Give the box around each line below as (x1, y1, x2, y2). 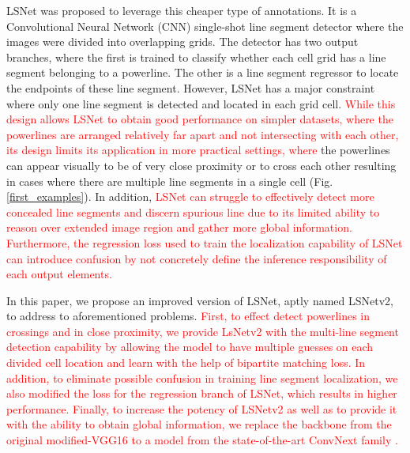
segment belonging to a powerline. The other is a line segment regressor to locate (6, 64, 399, 81)
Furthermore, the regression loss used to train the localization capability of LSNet (6, 234, 403, 251)
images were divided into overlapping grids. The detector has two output (6, 33, 359, 50)
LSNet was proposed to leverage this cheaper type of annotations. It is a (6, 2, 357, 18)
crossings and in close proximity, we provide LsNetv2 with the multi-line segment (6, 323, 399, 339)
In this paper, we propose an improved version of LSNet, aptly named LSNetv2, (6, 292, 394, 308)
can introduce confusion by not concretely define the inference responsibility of (6, 250, 387, 266)
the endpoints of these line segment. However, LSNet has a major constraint (6, 79, 375, 96)
